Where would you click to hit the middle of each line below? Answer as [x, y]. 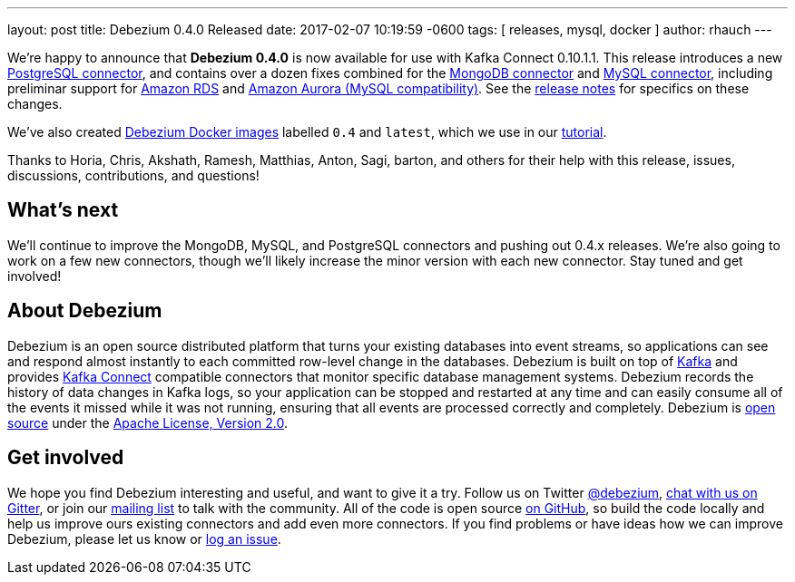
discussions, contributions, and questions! [133, 175]
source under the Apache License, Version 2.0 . [148, 422]
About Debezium [85, 311]
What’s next [63, 210]
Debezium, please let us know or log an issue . [144, 538]
